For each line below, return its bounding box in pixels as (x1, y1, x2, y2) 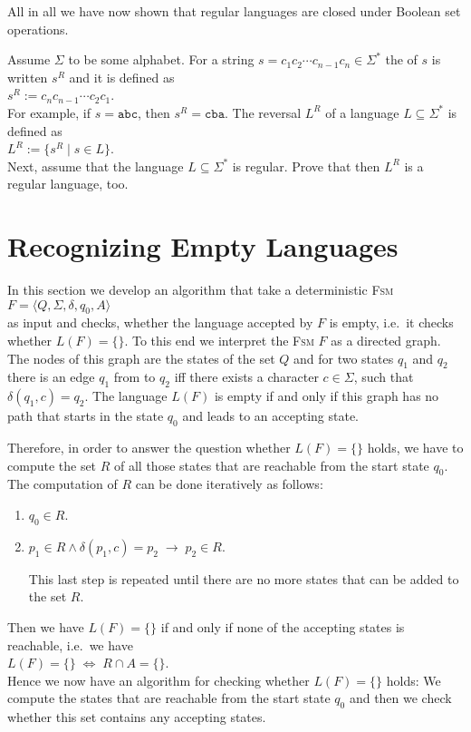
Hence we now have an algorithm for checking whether (7, 670, 310, 689)
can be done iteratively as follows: (135, 474, 323, 493)
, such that (353, 367, 414, 386)
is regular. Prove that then (232, 156, 380, 175)
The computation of (7, 474, 118, 493)
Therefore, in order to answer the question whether (7, 438, 291, 457)
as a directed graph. (331, 331, 441, 350)
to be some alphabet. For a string (68, 50, 255, 69)
